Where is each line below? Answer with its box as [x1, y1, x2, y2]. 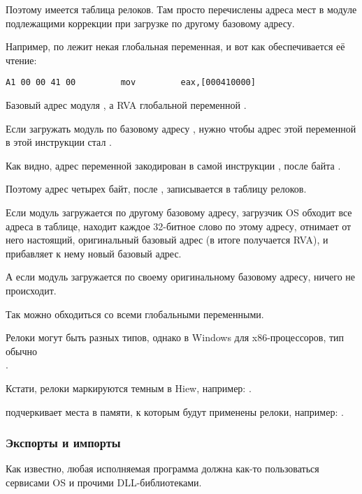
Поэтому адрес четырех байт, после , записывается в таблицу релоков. [6, 181, 307, 196]
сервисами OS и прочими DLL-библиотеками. [6, 474, 202, 489]
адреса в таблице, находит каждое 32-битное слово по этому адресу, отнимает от [6, 218, 352, 233]
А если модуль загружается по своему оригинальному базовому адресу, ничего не [6, 269, 356, 284]
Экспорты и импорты [6, 434, 121, 451]
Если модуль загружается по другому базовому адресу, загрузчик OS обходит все [6, 205, 352, 219]
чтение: [6, 52, 37, 67]
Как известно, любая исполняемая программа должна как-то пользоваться [6, 461, 319, 476]
